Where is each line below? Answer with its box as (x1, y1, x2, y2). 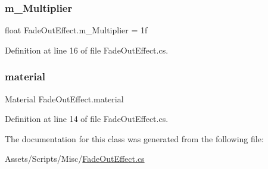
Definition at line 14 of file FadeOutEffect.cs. (5, 112, 169, 125)
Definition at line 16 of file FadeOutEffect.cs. (5, 43, 169, 56)
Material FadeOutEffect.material (5, 92, 124, 105)
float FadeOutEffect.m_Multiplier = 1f (5, 24, 148, 36)
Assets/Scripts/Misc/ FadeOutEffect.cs (5, 152, 145, 165)
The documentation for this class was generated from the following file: (5, 132, 264, 145)
